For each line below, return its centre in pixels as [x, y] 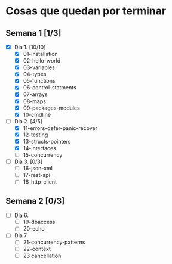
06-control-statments [50, 88]
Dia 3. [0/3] [28, 161]
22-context [37, 249]
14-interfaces [39, 148]
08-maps [34, 101]
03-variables [39, 67]
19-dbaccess [39, 222]
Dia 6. [21, 215]
